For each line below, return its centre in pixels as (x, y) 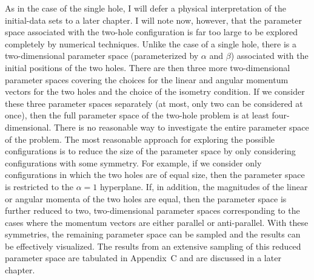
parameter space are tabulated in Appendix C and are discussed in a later (143, 258)
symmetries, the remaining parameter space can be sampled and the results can (153, 234)
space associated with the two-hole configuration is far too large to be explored (152, 32)
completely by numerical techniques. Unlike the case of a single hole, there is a (151, 43)
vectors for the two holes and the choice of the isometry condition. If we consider (155, 91)
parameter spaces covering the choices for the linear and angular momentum (147, 79)
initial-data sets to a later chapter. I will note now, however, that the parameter (153, 20)
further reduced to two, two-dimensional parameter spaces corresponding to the (152, 210)
